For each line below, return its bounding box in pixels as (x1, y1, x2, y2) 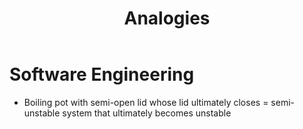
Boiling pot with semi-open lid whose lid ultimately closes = (23, 96, 269, 108)
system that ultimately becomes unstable (62, 107, 232, 119)
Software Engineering (9, 63, 195, 86)
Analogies (123, 7, 211, 30)
